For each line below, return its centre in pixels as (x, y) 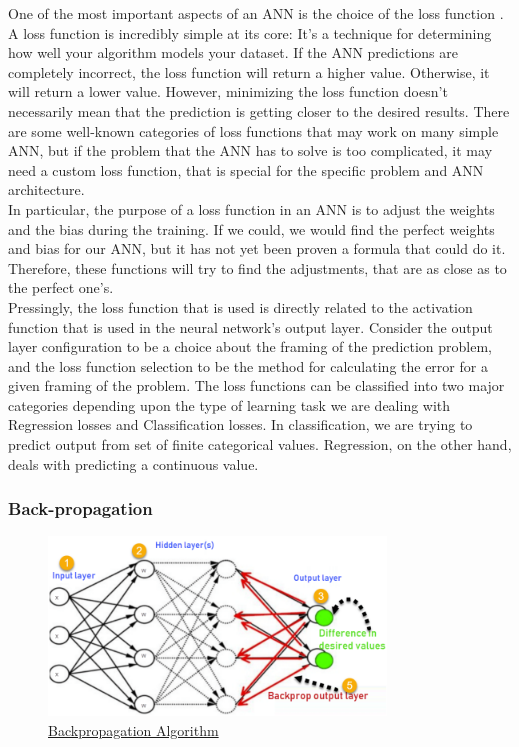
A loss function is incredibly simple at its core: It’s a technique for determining (250, 32)
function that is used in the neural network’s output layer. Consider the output (250, 326)
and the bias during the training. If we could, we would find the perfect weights (251, 228)
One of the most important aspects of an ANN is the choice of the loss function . (256, 13)
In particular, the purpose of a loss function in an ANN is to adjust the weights (251, 208)
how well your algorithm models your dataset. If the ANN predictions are (233, 52)
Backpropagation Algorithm (133, 730)
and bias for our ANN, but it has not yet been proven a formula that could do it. (257, 248)
